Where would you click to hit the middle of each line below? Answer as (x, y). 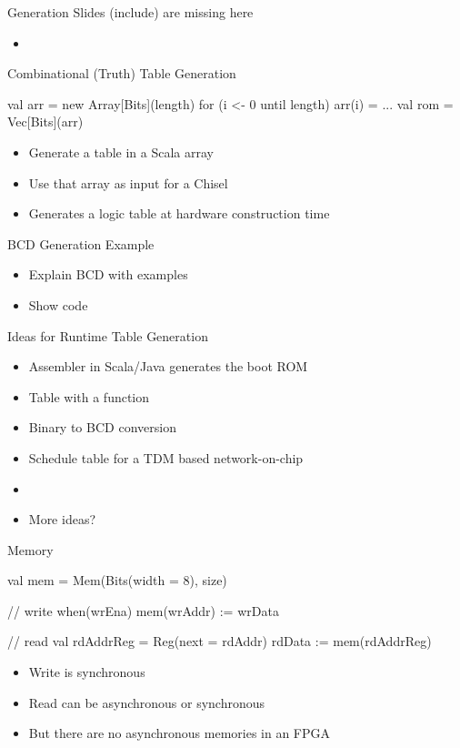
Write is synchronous (87, 672)
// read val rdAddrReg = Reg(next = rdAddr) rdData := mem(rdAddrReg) (220, 641)
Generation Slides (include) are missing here (130, 12)
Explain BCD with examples (108, 274)
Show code (58, 304)
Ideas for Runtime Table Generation (108, 335)
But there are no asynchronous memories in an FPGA (180, 733)
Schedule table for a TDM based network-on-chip (166, 457)
